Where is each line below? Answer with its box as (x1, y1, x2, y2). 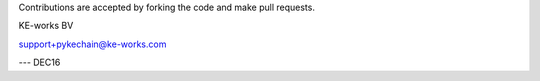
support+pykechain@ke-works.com (18, 38, 167, 50)
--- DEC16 (18, 56, 61, 69)
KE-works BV (18, 20, 74, 32)
